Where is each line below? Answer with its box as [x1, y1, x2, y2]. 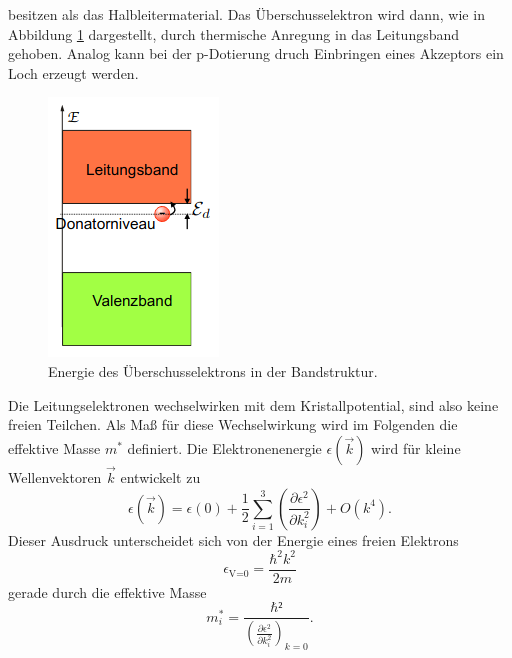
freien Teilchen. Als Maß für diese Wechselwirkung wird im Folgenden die [8, 414, 458, 435]
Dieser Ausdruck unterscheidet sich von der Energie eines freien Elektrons [8, 529, 459, 550]
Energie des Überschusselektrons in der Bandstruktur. [48, 360, 378, 381]
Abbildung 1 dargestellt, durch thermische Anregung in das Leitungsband [8, 23, 460, 44]
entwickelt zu [120, 466, 201, 487]
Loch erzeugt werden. [8, 62, 139, 83]
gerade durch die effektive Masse [8, 581, 207, 602]
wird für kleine [371, 437, 461, 458]
